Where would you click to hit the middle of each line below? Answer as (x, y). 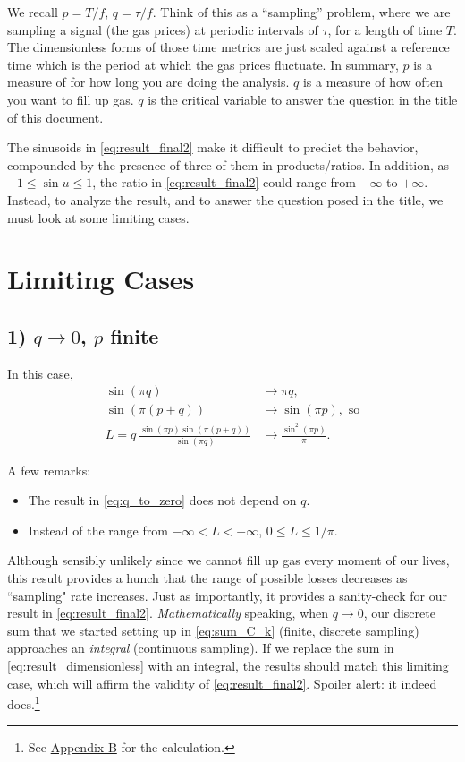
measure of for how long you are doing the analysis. (148, 82)
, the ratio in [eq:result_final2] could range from (224, 182)
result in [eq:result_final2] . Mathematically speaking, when (168, 613)
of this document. (55, 117)
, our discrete (399, 613)
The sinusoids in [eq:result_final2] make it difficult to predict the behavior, (213, 147)
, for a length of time (385, 29)
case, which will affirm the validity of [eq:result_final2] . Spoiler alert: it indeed (222, 683)
